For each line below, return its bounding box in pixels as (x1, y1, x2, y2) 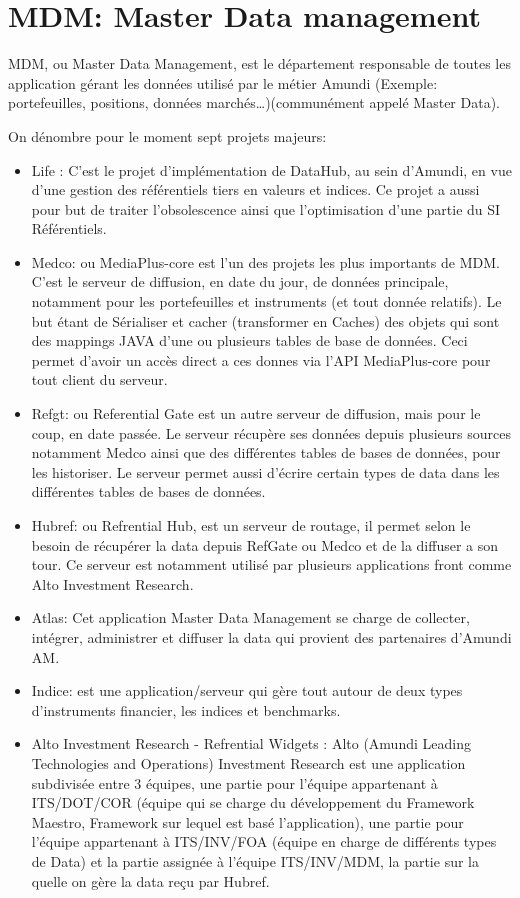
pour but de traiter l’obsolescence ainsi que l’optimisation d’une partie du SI (31, 198, 501, 219)
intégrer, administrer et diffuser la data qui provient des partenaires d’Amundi (31, 626, 512, 647)
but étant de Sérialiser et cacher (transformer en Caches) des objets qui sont (31, 310, 500, 331)
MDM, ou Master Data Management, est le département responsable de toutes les (8, 53, 511, 74)
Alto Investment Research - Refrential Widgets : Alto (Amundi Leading (31, 733, 471, 754)
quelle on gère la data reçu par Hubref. (31, 870, 270, 891)
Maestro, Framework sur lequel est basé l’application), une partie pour (31, 811, 464, 832)
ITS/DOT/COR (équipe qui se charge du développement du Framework (31, 792, 475, 813)
